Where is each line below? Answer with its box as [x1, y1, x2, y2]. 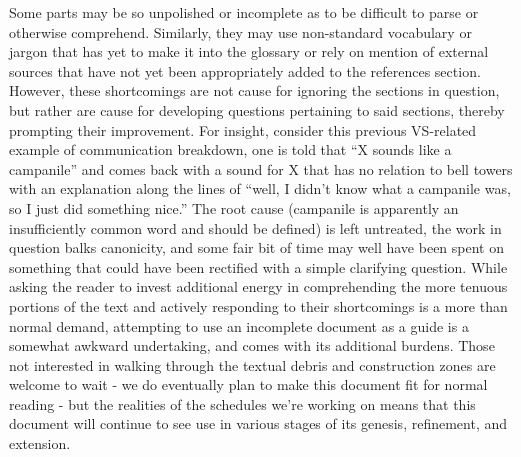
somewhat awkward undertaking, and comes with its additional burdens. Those [9, 335, 495, 356]
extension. [9, 433, 71, 454]
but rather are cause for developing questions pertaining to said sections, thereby [9, 99, 505, 120]
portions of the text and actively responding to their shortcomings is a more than [9, 295, 508, 316]
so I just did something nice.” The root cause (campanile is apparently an [9, 197, 459, 218]
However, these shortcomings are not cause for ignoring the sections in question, [9, 80, 500, 101]
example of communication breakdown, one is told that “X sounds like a [9, 139, 452, 160]
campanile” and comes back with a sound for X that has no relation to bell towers [9, 158, 513, 179]
